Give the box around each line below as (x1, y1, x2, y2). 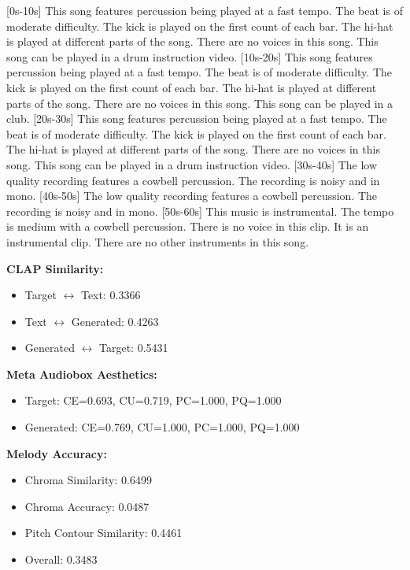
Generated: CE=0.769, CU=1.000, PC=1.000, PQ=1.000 (24, 419, 300, 435)
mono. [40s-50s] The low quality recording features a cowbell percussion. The (6, 187, 378, 204)
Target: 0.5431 (99, 339, 168, 356)
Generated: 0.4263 (71, 313, 159, 329)
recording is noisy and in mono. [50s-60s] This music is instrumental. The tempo (6, 202, 394, 219)
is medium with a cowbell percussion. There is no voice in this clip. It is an (6, 218, 369, 235)
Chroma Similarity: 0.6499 (24, 472, 152, 488)
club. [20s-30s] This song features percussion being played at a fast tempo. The (6, 110, 387, 127)
